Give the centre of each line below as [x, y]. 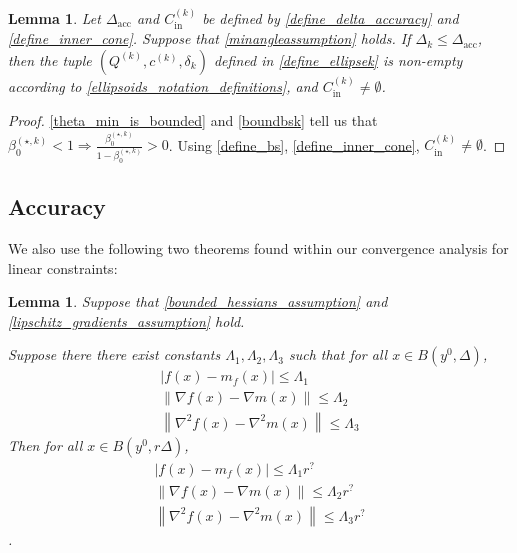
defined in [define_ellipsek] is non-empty [338, 59]
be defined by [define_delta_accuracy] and [330, 17]
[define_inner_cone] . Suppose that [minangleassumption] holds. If [209, 38]
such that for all [338, 354]
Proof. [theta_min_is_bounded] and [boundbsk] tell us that [193, 120]
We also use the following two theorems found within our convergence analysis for [258, 248]
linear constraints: [63, 267]
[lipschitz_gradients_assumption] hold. [126, 320]
